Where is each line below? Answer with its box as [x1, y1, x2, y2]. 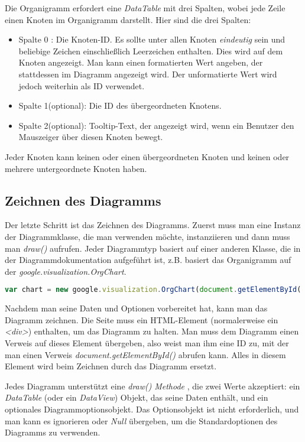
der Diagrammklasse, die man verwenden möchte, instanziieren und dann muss [5, 230, 290, 242]
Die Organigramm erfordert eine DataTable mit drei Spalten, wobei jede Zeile [5, 2, 285, 14]
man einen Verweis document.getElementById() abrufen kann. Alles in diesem [5, 348, 286, 360]
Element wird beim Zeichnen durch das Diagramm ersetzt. [5, 360, 217, 372]
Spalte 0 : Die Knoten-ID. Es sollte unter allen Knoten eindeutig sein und [18, 33, 285, 45]
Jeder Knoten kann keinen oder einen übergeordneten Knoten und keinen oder [5, 150, 290, 162]
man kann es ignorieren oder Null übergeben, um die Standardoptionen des [5, 414, 278, 427]
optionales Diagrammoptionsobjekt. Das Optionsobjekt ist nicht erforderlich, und [5, 402, 299, 415]
